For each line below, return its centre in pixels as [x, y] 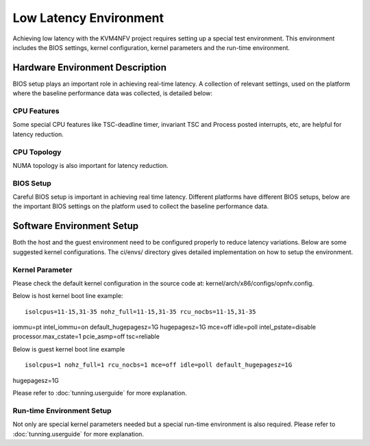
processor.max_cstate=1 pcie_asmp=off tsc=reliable [86, 336]
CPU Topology [37, 152]
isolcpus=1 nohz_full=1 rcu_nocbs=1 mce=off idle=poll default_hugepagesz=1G [159, 365]
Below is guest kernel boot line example [69, 349]
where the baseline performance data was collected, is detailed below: [112, 93]
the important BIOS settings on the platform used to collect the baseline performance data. [141, 206]
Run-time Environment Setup [62, 410]
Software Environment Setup [76, 226]
